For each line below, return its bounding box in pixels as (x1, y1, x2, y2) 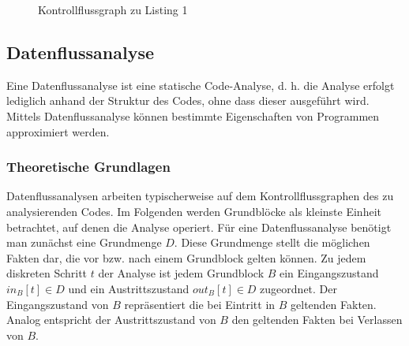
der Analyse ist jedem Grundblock (98, 265, 265, 281)
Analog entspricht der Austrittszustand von (6, 311, 216, 328)
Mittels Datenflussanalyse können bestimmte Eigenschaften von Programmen (6, 107, 380, 124)
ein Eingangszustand (279, 265, 379, 281)
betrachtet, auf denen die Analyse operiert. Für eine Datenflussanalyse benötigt (6, 218, 392, 235)
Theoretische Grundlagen (6, 157, 171, 177)
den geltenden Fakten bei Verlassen (231, 311, 403, 328)
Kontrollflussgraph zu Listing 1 (38, 2, 188, 17)
